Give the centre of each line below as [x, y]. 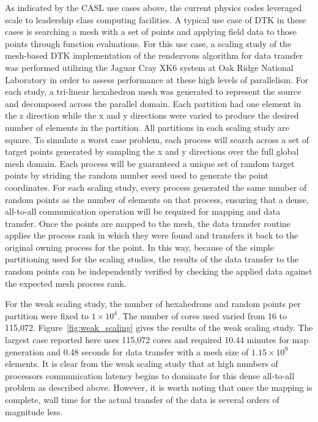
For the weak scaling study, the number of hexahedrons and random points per [153, 304]
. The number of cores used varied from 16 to [202, 315]
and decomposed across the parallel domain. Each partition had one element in [153, 103]
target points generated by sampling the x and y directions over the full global [152, 151]
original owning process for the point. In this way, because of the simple [139, 247]
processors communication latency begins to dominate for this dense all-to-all [150, 375]
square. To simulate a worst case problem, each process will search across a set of [157, 139]
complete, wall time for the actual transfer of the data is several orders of [142, 399]
